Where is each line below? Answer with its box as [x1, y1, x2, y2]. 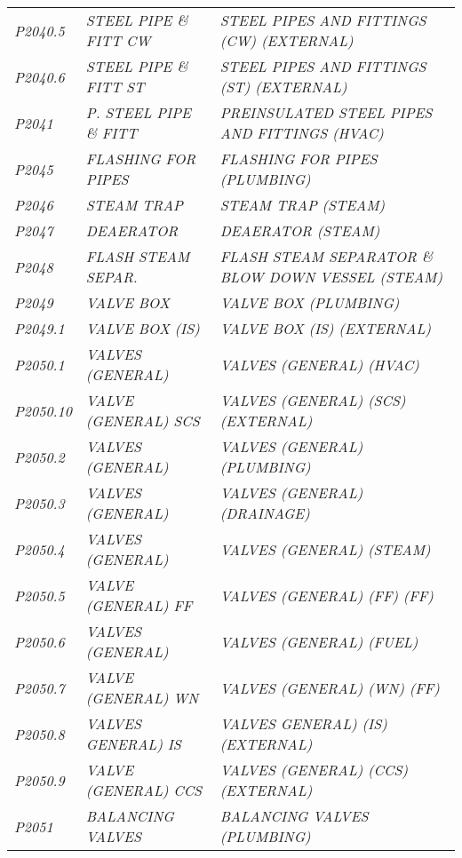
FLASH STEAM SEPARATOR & [219, 246, 433, 266]
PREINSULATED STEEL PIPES [219, 102, 433, 123]
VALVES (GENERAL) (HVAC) [219, 354, 419, 375]
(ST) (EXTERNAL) [219, 76, 347, 97]
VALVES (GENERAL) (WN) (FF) [219, 677, 440, 698]
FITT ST [85, 76, 145, 97]
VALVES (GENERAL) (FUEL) [219, 631, 418, 652]
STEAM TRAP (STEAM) [219, 195, 386, 215]
